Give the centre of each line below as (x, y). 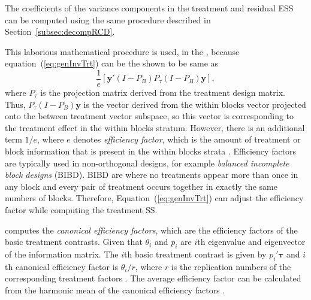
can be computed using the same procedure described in (108, 19)
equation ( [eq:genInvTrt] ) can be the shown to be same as (112, 63)
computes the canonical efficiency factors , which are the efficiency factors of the (151, 230)
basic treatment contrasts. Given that (74, 242)
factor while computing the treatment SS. (81, 209)
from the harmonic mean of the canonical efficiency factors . (115, 290)
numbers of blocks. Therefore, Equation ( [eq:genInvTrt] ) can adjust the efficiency (154, 198)
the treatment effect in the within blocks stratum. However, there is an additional (155, 127)
